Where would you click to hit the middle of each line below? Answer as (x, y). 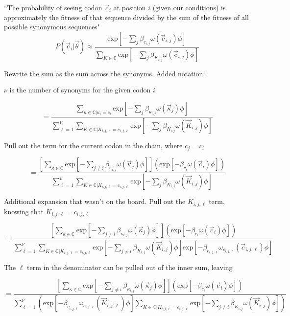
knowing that (24, 211)
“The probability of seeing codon (53, 7)
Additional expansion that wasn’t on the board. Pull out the (95, 201)
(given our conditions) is (189, 7)
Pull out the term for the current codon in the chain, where (93, 145)
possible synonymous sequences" (52, 27)
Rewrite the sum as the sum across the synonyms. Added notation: (105, 73)
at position (130, 7)
